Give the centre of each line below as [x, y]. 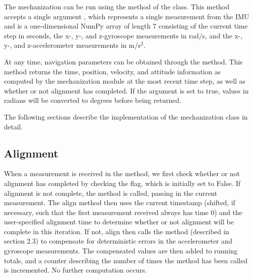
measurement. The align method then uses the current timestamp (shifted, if [120, 202]
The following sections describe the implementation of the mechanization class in [126, 116]
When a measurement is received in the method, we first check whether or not [122, 173]
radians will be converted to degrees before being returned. [93, 100]
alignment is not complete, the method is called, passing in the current [111, 193]
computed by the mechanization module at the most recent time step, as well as [125, 81]
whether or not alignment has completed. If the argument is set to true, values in [126, 90]
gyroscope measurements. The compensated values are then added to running [121, 251]
